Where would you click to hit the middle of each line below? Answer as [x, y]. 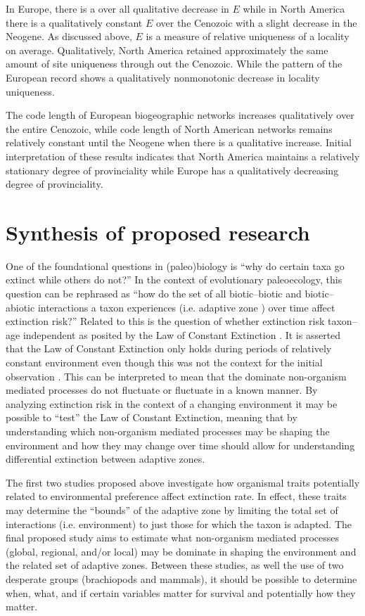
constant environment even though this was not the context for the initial [164, 362]
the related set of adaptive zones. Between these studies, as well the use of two [175, 565]
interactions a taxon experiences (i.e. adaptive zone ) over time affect [186, 307]
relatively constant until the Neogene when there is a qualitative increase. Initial [179, 142]
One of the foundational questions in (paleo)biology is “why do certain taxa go [175, 265]
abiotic [20, 307]
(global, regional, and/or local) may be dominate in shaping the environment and [181, 551]
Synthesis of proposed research [158, 232]
